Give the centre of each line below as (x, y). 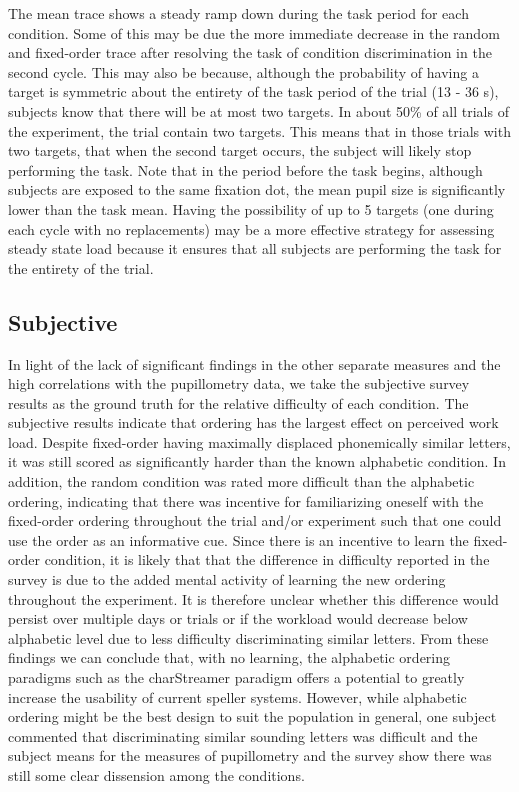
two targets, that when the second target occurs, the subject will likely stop (240, 150)
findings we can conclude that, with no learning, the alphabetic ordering (229, 657)
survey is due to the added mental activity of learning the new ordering (227, 579)
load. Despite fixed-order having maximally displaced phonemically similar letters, (259, 441)
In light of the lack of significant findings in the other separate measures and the (254, 363)
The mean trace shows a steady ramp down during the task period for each (238, 13)
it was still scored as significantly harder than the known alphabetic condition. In (257, 461)
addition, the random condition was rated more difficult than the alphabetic (241, 481)
